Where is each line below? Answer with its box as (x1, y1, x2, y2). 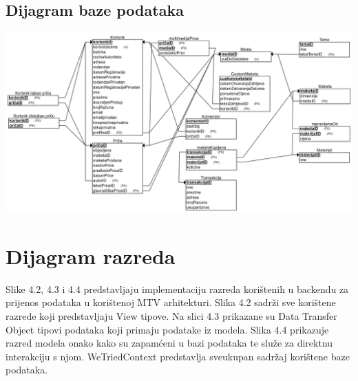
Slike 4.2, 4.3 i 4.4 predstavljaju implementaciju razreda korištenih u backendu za (6, 281, 349, 296)
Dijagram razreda (6, 241, 176, 270)
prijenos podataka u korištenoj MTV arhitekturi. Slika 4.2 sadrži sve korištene (6, 295, 336, 309)
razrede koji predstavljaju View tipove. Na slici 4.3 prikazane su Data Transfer (6, 308, 337, 323)
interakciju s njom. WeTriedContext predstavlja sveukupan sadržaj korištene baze (6, 349, 350, 363)
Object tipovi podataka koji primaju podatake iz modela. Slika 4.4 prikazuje (6, 322, 329, 336)
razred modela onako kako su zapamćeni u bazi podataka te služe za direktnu (6, 336, 333, 350)
